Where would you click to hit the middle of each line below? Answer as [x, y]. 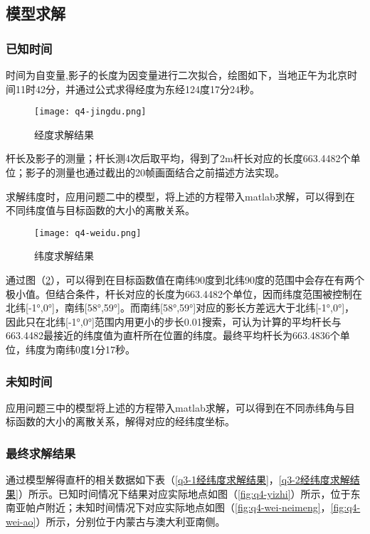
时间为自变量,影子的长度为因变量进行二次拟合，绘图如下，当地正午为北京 [176, 75]
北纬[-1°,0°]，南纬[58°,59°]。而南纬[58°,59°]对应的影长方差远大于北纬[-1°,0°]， [180, 308]
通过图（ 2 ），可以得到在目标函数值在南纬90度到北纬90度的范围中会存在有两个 [185, 280]
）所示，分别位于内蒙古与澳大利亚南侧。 [131, 522]
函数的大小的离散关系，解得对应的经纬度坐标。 [125, 421]
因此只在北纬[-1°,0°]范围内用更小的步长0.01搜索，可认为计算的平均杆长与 [174, 321]
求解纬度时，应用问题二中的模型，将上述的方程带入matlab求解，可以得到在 [180, 196]
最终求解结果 [41, 453]
